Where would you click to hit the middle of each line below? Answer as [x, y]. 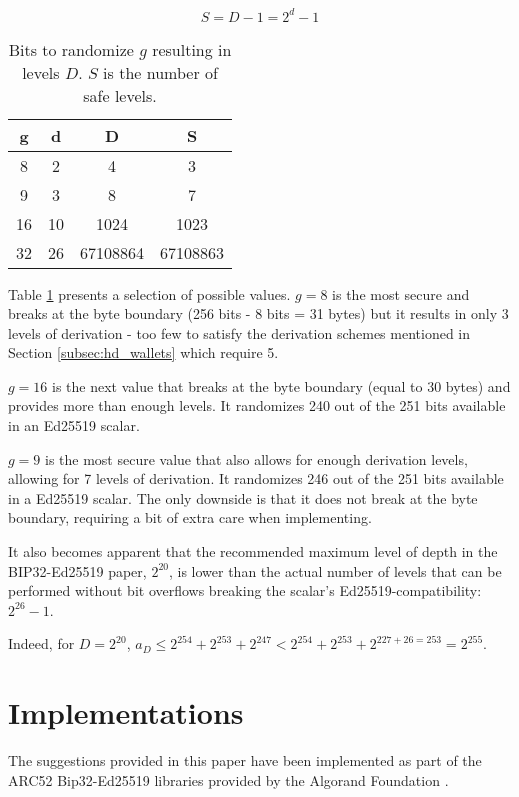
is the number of [160, 72]
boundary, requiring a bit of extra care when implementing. [190, 517]
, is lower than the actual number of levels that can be [335, 570]
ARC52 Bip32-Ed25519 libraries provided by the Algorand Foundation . [228, 779]
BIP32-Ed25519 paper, [77, 570]
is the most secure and [401, 293]
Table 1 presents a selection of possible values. [149, 293]
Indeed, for [41, 643]
